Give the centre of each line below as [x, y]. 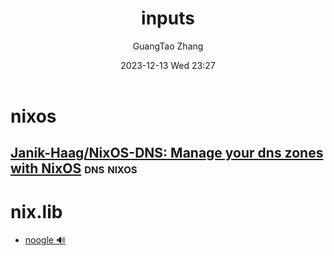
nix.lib [36, 211]
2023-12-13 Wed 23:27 [168, 65]
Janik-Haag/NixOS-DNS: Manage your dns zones [167, 153]
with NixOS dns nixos [74, 168]
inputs [168, 18]
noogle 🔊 [45, 240]
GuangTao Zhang [168, 46]
